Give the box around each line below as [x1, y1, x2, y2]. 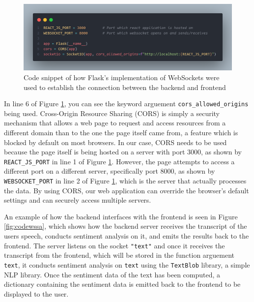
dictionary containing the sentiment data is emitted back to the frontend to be [4, 279, 241, 289]
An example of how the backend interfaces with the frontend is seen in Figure [4, 211, 238, 221]
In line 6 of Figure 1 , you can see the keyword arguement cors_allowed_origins [4, 98, 249, 109]
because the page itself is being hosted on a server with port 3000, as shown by [4, 147, 242, 157]
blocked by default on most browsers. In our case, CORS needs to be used [4, 137, 227, 147]
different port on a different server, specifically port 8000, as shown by [4, 166, 215, 176]
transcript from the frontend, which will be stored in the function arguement [4, 250, 235, 260]
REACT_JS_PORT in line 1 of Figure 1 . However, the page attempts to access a [4, 156, 235, 166]
